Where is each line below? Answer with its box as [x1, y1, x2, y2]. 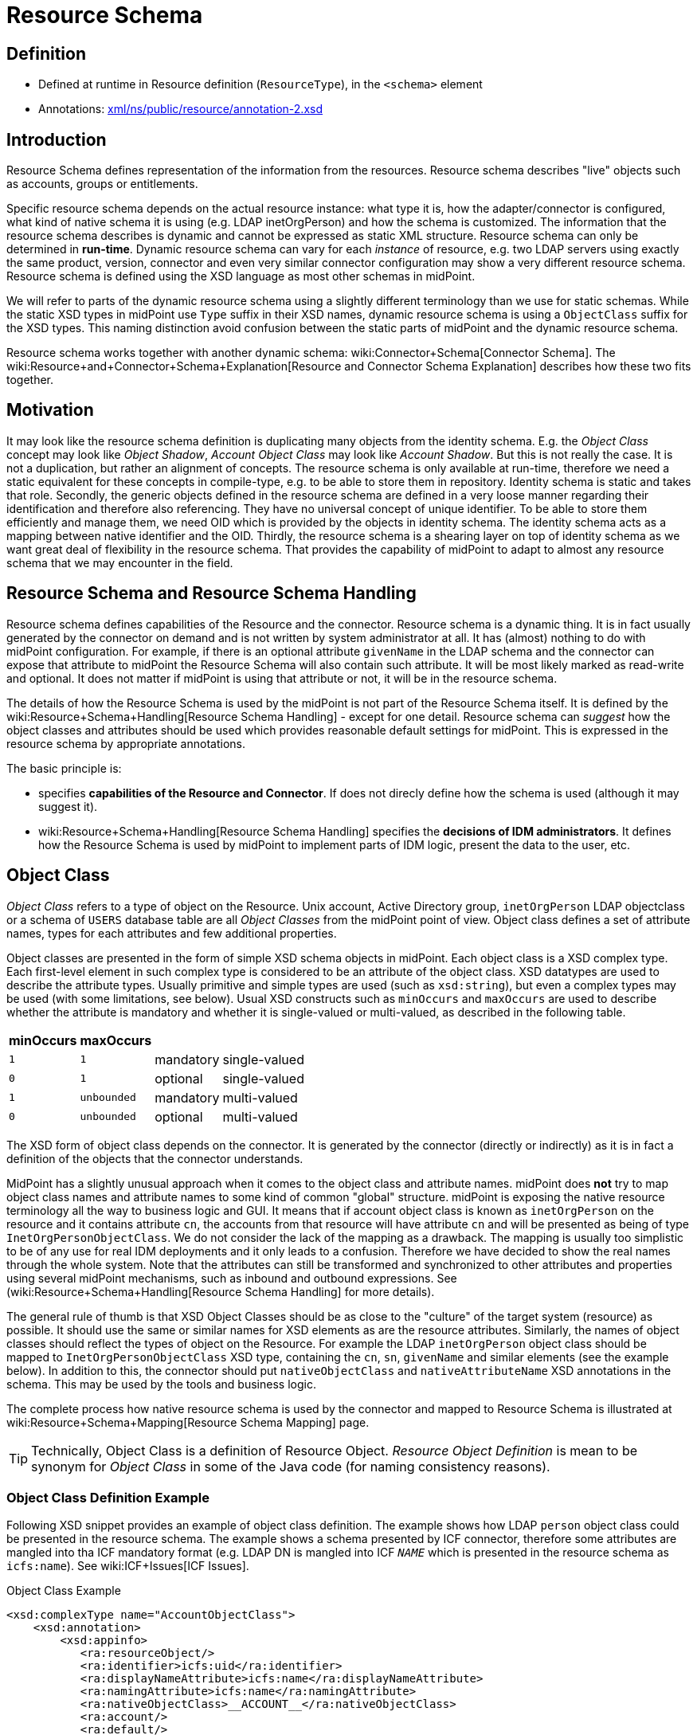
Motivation [6, 400, 94, 421]
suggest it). [38, 799, 98, 813]
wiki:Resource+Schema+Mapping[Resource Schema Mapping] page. [6, 1415, 370, 1429]
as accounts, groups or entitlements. [6, 177, 198, 191]
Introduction [6, 129, 107, 150]
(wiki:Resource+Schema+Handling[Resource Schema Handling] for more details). [6, 1284, 435, 1298]
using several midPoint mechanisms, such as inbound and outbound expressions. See [6, 1271, 457, 1285]
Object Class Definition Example [6, 1489, 209, 1506]
